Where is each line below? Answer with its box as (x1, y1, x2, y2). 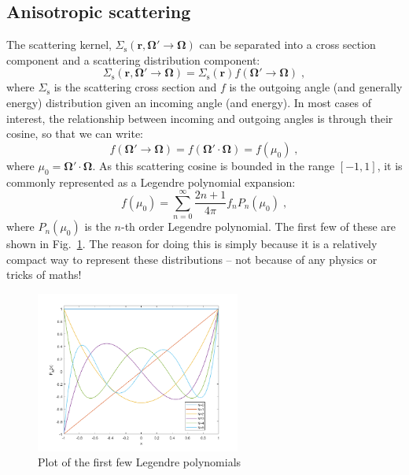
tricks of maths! (6, 266, 82, 283)
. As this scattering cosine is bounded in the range (92, 157, 335, 173)
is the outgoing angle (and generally (229, 79, 403, 95)
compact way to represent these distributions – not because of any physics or (6, 250, 378, 267)
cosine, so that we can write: (6, 125, 143, 142)
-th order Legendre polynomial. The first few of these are (121, 218, 396, 235)
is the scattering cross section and (53, 79, 217, 95)
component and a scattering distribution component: (6, 51, 260, 68)
